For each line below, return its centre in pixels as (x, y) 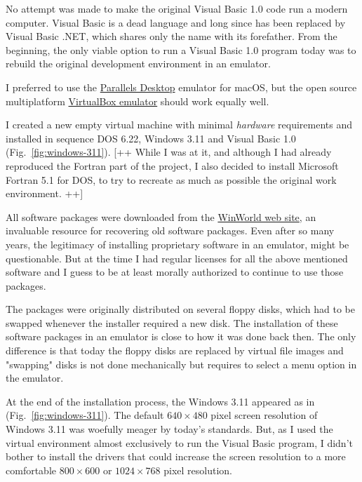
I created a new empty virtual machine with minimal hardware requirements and (179, 125)
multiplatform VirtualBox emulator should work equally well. (138, 101)
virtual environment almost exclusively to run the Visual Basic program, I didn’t (179, 442)
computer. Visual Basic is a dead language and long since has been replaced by (176, 22)
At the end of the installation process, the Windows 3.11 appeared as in (160, 401)
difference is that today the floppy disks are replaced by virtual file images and (175, 350)
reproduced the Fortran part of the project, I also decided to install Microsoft (172, 165)
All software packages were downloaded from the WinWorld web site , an (161, 216)
